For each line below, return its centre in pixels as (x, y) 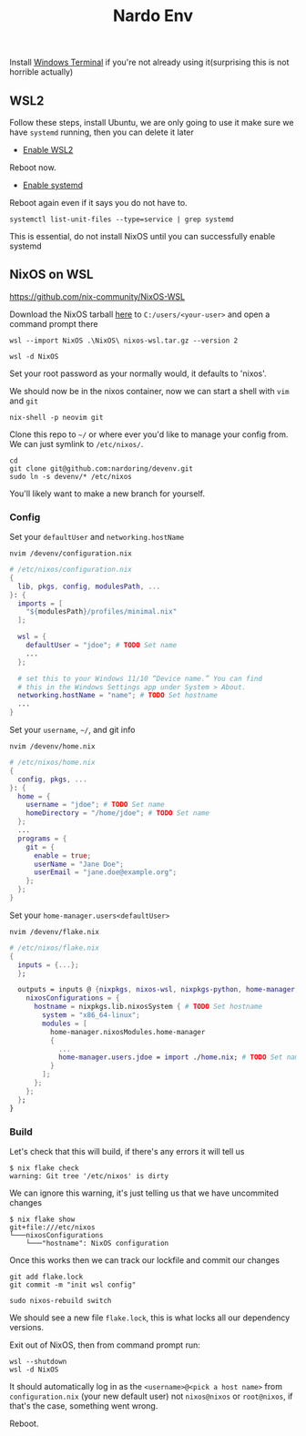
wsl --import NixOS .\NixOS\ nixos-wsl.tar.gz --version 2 (124, 341)
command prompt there (54, 323)
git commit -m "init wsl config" (73, 1285)
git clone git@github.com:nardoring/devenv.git (102, 468)
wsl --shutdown (38, 1361)
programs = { (42, 839)
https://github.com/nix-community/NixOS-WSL (97, 296)
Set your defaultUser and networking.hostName (97, 537)
